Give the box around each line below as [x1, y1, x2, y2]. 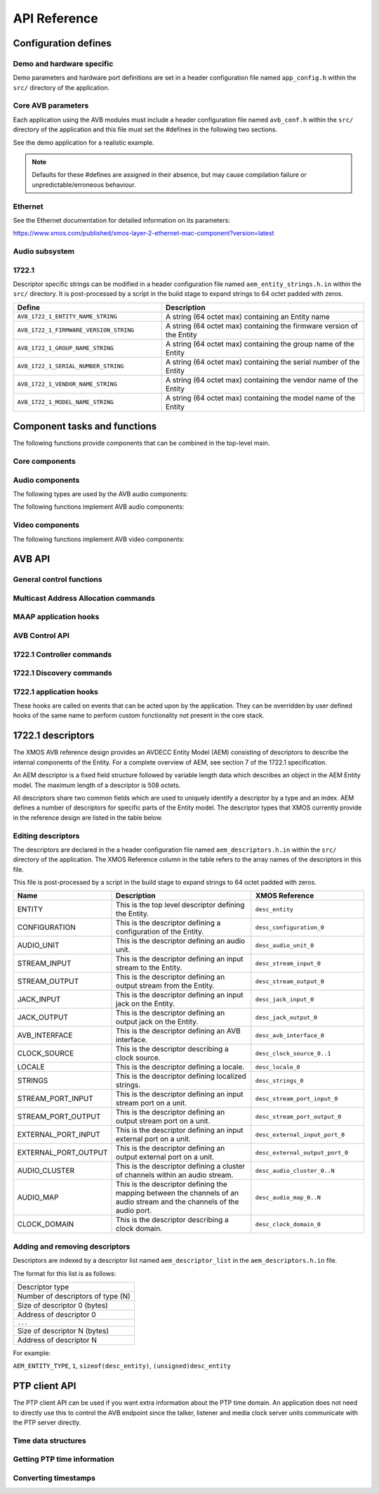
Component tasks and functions [13, 420, 157, 432]
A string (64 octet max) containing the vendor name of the [165, 375, 358, 384]
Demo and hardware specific [13, 58, 114, 68]
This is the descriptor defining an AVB [116, 1026, 241, 1036]
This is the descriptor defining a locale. [116, 1062, 245, 1072]
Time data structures [13, 1436, 87, 1446]
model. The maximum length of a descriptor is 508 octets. [13, 781, 181, 789]
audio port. [116, 1206, 152, 1216]
